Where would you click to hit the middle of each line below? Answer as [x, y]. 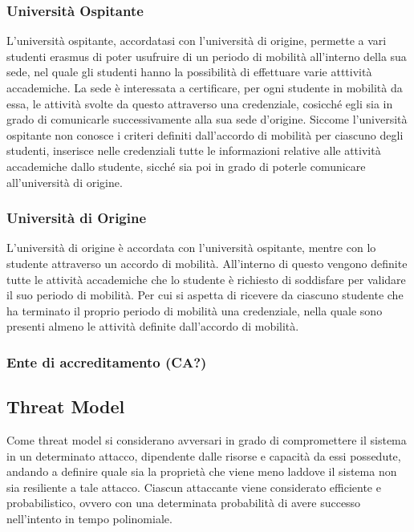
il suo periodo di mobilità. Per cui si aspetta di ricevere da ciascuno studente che [205, 295]
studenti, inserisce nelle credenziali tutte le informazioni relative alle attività [194, 150]
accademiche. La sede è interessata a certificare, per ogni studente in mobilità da [205, 87]
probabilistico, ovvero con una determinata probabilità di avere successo [184, 503]
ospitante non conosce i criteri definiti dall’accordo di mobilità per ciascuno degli [205, 134]
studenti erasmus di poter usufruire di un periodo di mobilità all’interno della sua [207, 56]
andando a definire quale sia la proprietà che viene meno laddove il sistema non [202, 471]
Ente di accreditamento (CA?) [107, 361]
